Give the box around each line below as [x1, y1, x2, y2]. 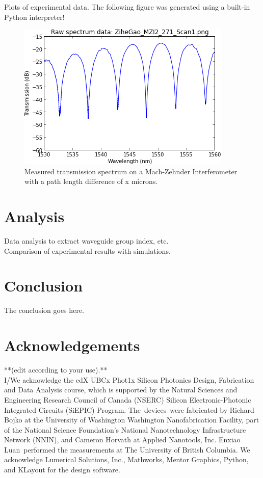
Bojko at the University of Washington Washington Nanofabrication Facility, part [4, 414, 259, 425]
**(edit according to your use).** [4, 364, 108, 375]
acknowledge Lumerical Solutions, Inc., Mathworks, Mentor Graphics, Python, [4, 454, 249, 465]
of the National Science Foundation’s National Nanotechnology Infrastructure [4, 424, 246, 435]
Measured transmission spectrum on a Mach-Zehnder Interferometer [24, 166, 238, 176]
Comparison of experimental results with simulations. [4, 245, 171, 256]
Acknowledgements [4, 335, 140, 356]
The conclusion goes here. [4, 305, 84, 315]
